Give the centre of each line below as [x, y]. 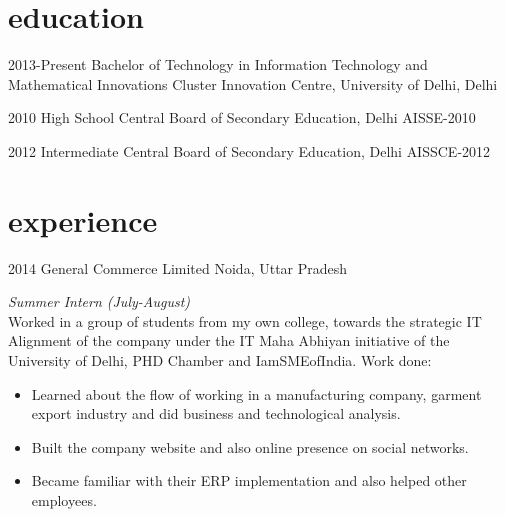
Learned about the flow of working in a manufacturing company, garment [256, 393]
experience [83, 219]
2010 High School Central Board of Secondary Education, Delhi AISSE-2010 [242, 117]
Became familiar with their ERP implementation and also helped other [249, 480]
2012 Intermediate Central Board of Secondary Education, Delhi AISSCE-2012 [249, 150]
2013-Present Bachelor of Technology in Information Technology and [218, 64]
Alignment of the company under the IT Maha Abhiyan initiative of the [229, 340]
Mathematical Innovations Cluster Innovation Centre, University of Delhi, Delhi [253, 83]
